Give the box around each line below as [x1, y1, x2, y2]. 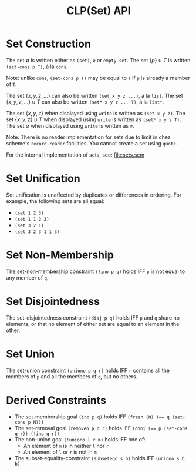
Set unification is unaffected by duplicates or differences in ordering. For [6, 191, 182, 198]
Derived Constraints [6, 393, 107, 407]
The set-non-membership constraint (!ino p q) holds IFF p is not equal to [6, 268, 185, 275]
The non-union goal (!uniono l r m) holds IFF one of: [14, 436, 146, 443]
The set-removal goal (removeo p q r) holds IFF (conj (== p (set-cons [14, 424, 188, 431]
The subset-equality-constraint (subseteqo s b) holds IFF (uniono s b [14, 454, 185, 461]
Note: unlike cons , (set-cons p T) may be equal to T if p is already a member [6, 74, 191, 81]
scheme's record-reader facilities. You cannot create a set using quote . [6, 139, 178, 147]
